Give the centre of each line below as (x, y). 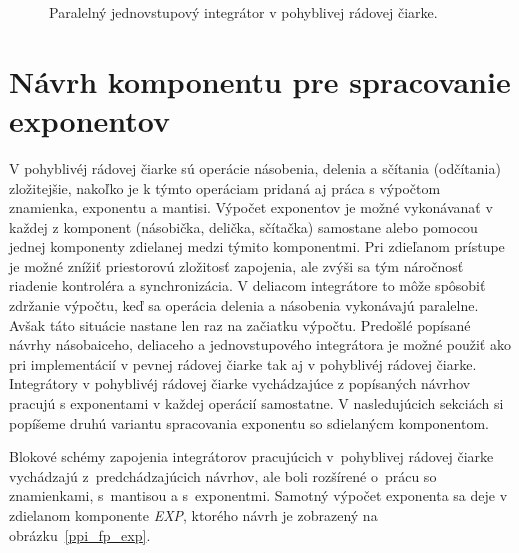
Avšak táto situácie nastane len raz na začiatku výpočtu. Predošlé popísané (240, 324)
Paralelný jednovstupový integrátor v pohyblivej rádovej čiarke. (243, 12)
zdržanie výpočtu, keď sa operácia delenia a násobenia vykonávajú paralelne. (244, 305)
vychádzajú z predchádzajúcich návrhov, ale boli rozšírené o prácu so (223, 475)
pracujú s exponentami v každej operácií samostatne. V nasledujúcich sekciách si (256, 403)
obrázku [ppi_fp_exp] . (80, 534)
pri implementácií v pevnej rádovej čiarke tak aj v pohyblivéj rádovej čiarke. (243, 363)
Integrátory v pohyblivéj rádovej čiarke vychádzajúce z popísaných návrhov (240, 383)
